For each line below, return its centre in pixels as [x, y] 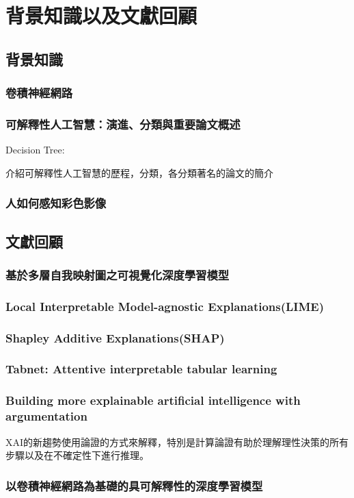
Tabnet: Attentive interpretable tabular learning [141, 369]
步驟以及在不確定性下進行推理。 [77, 455]
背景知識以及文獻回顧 [101, 15]
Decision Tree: [35, 150]
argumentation [46, 416]
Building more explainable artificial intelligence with [153, 400]
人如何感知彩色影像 [56, 203]
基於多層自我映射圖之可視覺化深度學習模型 [118, 274]
